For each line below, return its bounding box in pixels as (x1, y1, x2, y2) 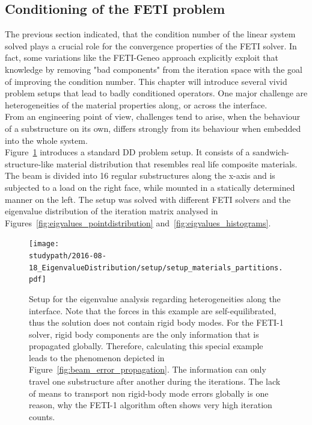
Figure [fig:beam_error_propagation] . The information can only (29, 363, 266, 376)
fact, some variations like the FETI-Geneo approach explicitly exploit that (5, 51, 278, 64)
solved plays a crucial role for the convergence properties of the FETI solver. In (5, 39, 297, 52)
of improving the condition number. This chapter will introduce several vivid (5, 75, 287, 87)
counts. (29, 410, 55, 423)
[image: (29, 240, 60, 249)
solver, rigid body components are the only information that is (29, 327, 259, 340)
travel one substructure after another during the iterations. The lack (29, 375, 281, 388)
